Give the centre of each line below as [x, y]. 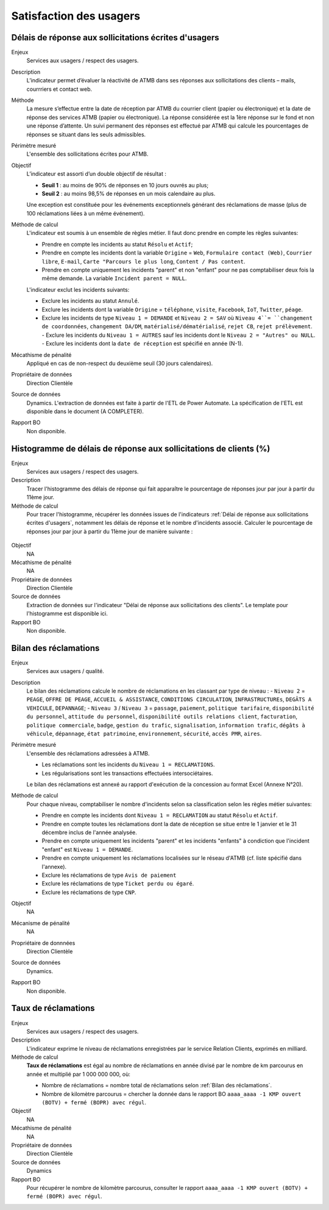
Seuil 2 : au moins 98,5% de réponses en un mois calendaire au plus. [129, 193]
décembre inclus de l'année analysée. [89, 832]
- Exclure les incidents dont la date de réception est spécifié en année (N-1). [143, 344]
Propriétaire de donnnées [43, 943]
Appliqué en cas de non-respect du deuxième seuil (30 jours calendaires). [120, 363]
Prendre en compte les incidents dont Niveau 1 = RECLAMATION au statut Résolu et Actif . [160, 815]
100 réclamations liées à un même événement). [86, 213]
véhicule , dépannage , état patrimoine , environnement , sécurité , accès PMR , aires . [144, 734]
